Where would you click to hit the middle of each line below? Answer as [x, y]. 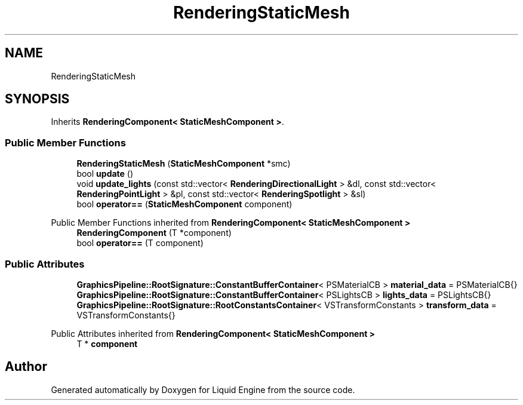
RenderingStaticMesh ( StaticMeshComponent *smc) [184, 164]
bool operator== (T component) [140, 243]
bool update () [105, 174]
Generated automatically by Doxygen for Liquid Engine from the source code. [203, 389]
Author [26, 367]
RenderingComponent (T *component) [154, 233]
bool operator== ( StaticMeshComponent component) [184, 204]
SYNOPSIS [37, 99]
